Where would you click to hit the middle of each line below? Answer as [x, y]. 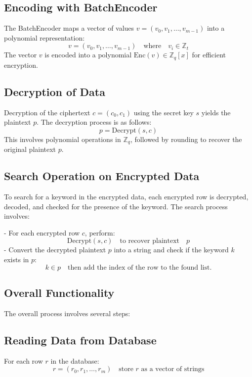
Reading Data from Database [80, 340]
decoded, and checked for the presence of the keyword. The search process [116, 206]
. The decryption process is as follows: [94, 122]
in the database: [75, 360]
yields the [216, 112]
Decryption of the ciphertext [47, 112]
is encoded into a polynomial [88, 55]
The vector [21, 55]
